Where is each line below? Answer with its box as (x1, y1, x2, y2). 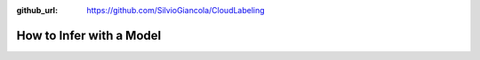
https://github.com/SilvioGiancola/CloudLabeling (86, 5, 266, 15)
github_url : (16, 5, 58, 15)
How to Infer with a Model (16, 27, 162, 43)
